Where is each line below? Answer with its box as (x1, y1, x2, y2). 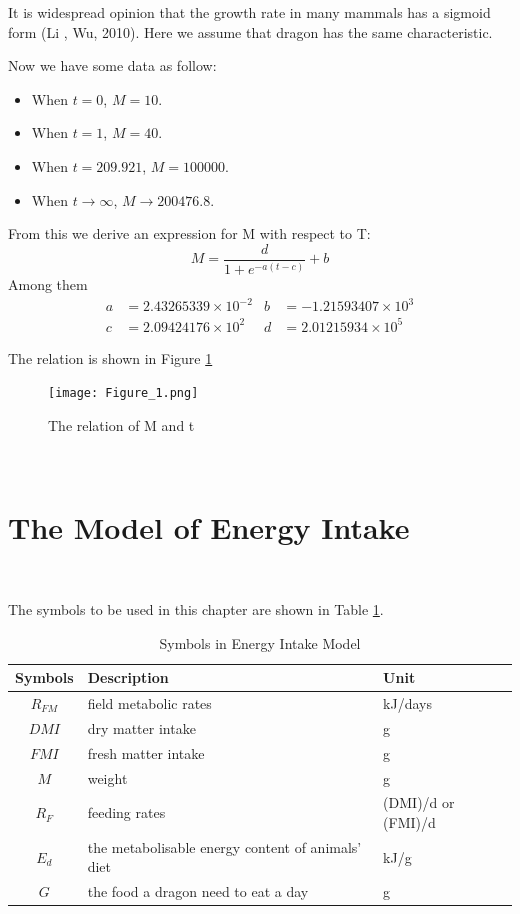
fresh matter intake (87, 742, 205, 763)
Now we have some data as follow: (8, 55, 217, 76)
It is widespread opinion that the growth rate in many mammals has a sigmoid (8, 2, 491, 22)
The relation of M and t (48, 415, 195, 436)
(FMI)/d (383, 811, 436, 832)
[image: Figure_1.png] (48, 386, 199, 401)
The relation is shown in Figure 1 (8, 347, 213, 368)
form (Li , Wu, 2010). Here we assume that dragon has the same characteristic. (8, 21, 493, 42)
